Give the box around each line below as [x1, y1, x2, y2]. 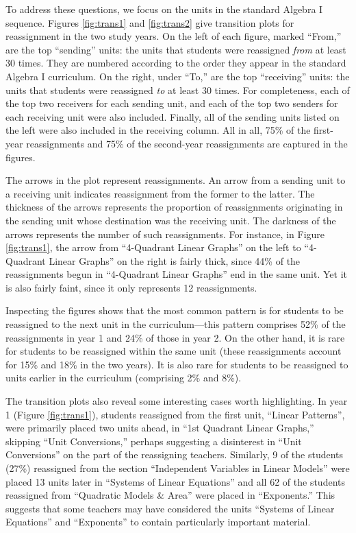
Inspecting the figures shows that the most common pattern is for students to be [5, 303, 344, 318]
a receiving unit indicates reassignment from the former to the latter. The [5, 186, 315, 200]
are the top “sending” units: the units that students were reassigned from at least [5, 42, 346, 56]
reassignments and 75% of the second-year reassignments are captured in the [26, 136, 348, 150]
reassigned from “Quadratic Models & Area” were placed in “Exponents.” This [5, 488, 335, 502]
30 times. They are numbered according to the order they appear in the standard [5, 56, 346, 70]
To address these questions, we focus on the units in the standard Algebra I [5, 2, 323, 16]
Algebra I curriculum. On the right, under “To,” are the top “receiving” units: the [5, 69, 350, 83]
